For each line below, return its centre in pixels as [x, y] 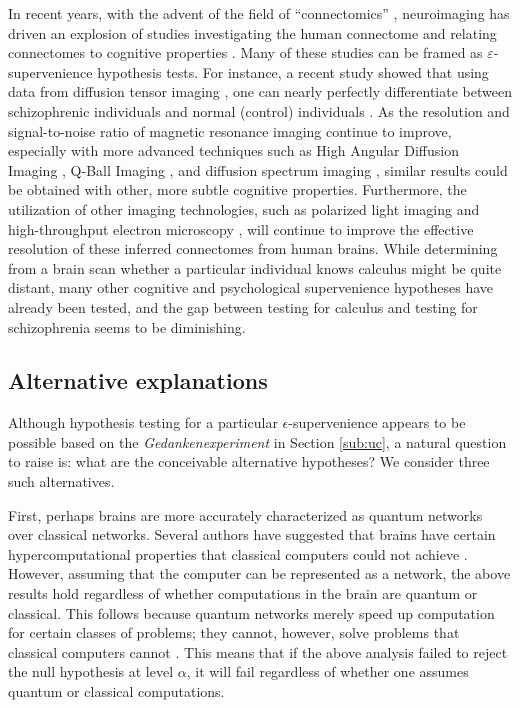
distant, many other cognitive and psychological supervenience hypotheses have [251, 287]
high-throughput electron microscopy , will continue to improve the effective [241, 228]
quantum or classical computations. [116, 691]
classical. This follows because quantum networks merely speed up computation [251, 612]
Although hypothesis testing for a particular [143, 422]
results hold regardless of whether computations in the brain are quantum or [243, 593]
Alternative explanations [138, 380]
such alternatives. [61, 481]
